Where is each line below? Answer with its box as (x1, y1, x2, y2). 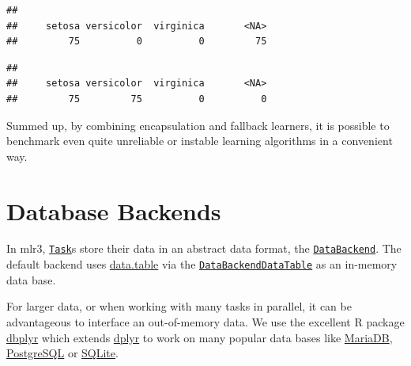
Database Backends (6, 194, 221, 227)
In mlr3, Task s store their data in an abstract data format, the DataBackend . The (6, 240, 402, 257)
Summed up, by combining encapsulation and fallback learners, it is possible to (6, 116, 390, 133)
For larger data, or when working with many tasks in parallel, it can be (6, 298, 352, 315)
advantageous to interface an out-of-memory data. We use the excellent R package (6, 313, 405, 330)
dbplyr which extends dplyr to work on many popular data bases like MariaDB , (6, 329, 393, 345)
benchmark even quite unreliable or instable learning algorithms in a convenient (6, 132, 393, 149)
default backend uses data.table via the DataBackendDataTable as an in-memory (6, 256, 398, 273)
